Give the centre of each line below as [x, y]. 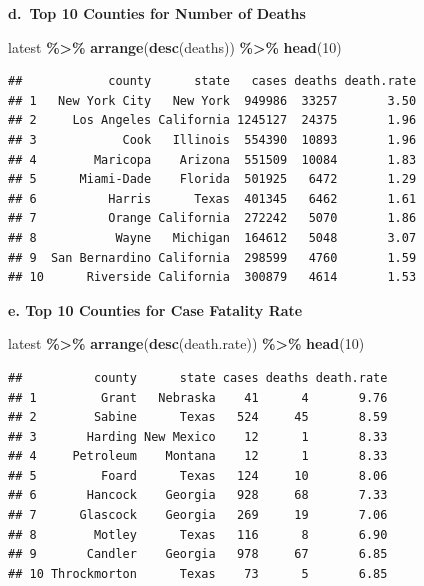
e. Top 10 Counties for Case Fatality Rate [155, 309]
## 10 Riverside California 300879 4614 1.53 [212, 277]
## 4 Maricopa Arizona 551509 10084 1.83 [212, 159]
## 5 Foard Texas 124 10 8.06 [198, 475]
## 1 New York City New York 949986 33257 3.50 [212, 100]
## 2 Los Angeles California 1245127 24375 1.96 [212, 120]
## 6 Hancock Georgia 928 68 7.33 [198, 495]
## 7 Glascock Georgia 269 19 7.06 [198, 515]
